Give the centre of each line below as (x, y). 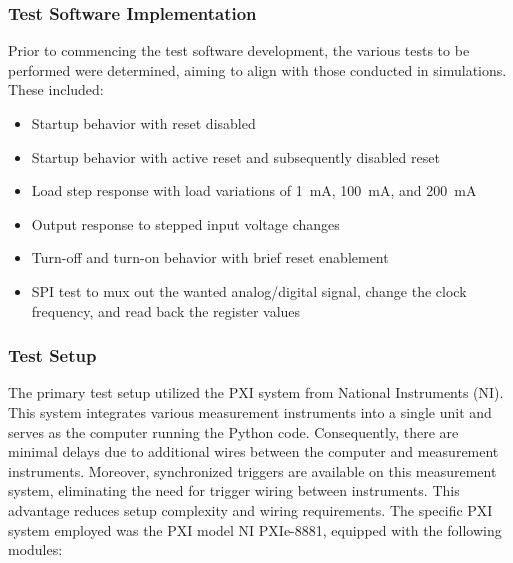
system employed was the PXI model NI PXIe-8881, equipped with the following (255, 529)
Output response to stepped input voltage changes (185, 223)
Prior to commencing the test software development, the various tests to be (239, 50)
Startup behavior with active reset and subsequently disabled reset (235, 156)
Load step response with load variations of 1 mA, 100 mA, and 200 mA (254, 190)
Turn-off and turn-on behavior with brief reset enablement (210, 257)
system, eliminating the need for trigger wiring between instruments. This (234, 490)
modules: (35, 549)
